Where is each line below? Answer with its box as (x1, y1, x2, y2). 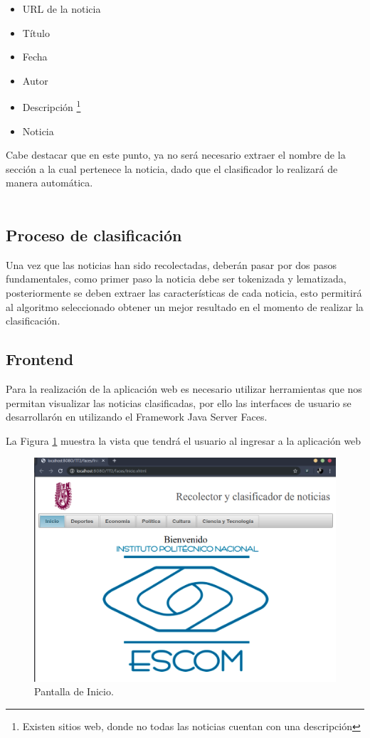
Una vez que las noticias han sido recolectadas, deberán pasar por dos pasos (6, 257, 337, 272)
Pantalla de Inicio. (34, 684, 114, 699)
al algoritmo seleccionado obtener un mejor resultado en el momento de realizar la (6, 299, 364, 314)
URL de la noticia (22, 1, 101, 16)
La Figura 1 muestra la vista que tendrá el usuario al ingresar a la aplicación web (6, 433, 361, 448)
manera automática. (6, 175, 93, 190)
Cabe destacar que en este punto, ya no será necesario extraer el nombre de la (6, 147, 346, 162)
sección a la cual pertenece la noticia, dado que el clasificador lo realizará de (6, 161, 338, 176)
